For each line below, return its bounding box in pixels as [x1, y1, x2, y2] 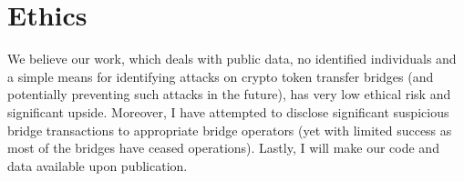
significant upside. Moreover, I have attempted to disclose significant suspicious [7, 102, 449, 121]
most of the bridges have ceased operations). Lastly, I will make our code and [7, 138, 439, 157]
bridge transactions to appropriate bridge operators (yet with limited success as [7, 120, 452, 139]
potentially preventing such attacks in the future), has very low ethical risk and [7, 85, 451, 104]
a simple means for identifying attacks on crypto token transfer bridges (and [7, 66, 434, 85]
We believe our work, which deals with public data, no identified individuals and [7, 49, 457, 68]
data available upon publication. [7, 156, 188, 175]
